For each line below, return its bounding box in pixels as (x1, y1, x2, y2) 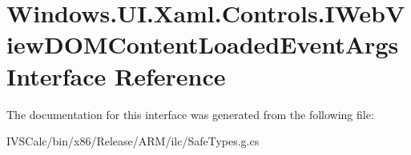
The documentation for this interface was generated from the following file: (6, 105, 374, 122)
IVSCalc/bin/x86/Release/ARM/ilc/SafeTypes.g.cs (6, 133, 260, 149)
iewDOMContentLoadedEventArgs (6, 28, 399, 61)
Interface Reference (6, 59, 226, 92)
